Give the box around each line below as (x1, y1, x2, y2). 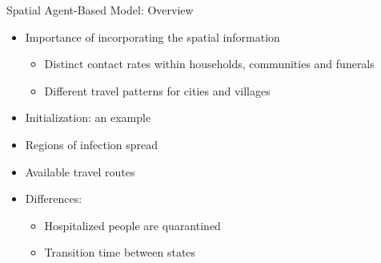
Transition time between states (44, 244, 196, 261)
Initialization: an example (25, 109, 151, 126)
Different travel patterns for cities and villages (44, 82, 271, 99)
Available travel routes (25, 163, 135, 180)
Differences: (25, 190, 82, 207)
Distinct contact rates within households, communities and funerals (44, 55, 375, 72)
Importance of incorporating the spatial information (25, 28, 280, 45)
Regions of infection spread (25, 136, 158, 152)
